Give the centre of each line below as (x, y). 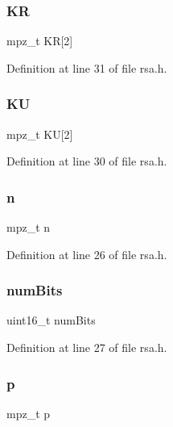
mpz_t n (29, 227)
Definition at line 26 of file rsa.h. (87, 254)
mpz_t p (29, 413)
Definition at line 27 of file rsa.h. (87, 347)
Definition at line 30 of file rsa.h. (87, 161)
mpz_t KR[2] (40, 41)
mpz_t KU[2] (40, 134)
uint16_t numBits (51, 320)
